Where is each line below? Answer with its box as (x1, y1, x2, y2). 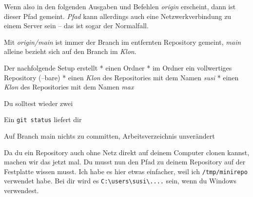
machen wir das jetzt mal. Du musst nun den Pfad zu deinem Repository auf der (4, 157, 246, 167)
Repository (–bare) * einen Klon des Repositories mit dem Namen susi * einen (4, 72, 239, 82)
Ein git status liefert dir (4, 114, 82, 125)
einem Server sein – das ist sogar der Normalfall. (4, 20, 149, 31)
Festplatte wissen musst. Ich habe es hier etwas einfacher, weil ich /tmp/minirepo (4, 166, 248, 176)
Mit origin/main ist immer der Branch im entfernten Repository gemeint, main (4, 36, 241, 47)
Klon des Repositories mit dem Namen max (4, 82, 134, 92)
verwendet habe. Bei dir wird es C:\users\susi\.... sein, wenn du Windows (4, 176, 237, 186)
